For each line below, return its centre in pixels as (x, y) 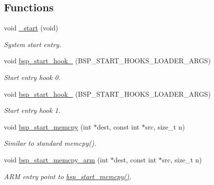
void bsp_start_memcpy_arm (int (56, 159)
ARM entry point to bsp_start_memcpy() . (68, 176)
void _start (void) (31, 28)
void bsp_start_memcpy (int (48, 126)
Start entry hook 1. (32, 110)
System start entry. (33, 44)
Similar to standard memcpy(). (50, 143)
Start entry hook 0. (32, 77)
